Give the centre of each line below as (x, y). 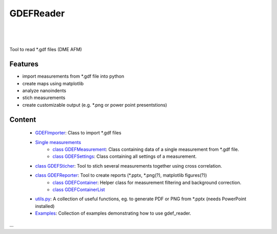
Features (24, 64)
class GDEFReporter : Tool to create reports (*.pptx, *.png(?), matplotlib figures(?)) (121, 175)
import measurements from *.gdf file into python (73, 76)
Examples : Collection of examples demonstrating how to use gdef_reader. (113, 213)
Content (23, 119)
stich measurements (44, 98)
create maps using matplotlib (53, 83)
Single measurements (58, 142)
